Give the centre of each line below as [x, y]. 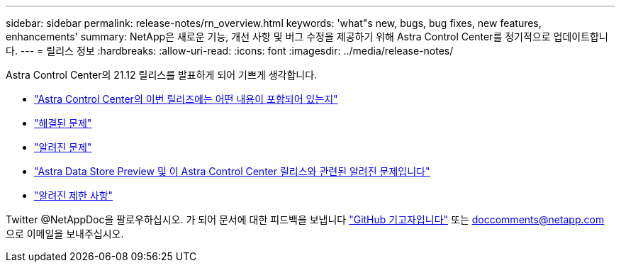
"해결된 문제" [63, 123]
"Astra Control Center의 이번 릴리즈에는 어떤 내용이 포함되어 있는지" [186, 99]
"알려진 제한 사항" [74, 195]
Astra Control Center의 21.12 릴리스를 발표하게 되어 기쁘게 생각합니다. [162, 75]
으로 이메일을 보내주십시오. [65, 234]
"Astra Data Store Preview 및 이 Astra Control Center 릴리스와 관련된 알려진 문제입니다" [232, 171]
